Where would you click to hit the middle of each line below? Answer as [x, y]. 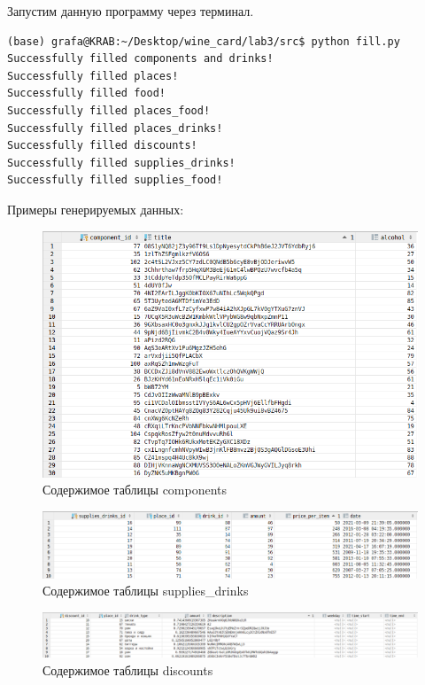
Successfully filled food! [86, 93]
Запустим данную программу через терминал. [131, 11]
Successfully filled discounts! [102, 146]
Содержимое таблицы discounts [128, 669]
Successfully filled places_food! [109, 110]
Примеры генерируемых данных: [96, 209]
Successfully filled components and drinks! [140, 59]
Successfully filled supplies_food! [115, 180]
